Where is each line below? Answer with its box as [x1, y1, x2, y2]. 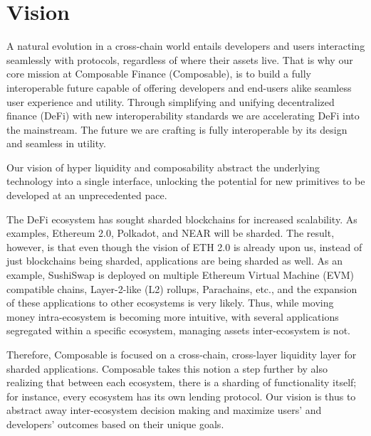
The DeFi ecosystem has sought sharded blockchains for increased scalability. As [6, 211, 357, 226]
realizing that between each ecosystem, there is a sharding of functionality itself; [6, 375, 357, 390]
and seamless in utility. [6, 136, 106, 151]
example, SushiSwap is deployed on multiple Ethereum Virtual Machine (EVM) [6, 267, 354, 282]
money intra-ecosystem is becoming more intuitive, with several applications [6, 309, 339, 324]
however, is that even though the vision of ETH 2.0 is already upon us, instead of [6, 239, 362, 254]
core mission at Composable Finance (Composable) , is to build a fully [6, 66, 312, 81]
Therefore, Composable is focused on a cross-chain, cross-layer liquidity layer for [6, 347, 357, 361]
